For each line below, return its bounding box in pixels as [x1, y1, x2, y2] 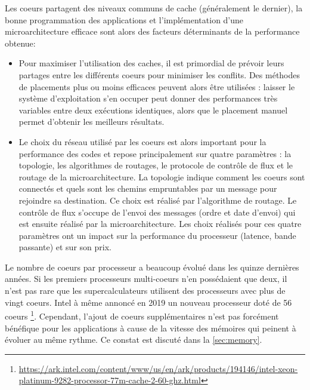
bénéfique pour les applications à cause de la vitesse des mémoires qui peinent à [5, 321, 296, 334]
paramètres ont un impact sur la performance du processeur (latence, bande [18, 229, 296, 241]
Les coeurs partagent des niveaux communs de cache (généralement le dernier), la [5, 2, 303, 14]
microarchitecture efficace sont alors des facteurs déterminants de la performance [5, 25, 300, 38]
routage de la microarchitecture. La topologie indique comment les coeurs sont [18, 170, 305, 183]
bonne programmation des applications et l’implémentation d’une [5, 13, 244, 26]
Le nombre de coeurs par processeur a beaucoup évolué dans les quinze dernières [5, 260, 299, 273]
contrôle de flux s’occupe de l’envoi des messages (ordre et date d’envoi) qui [18, 205, 296, 218]
